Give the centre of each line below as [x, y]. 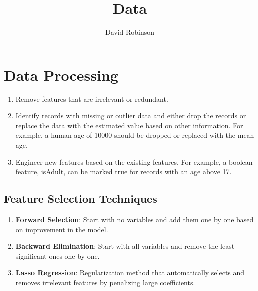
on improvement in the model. [62, 229]
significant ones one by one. [58, 256]
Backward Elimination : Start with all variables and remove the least [125, 246]
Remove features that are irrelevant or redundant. [92, 98]
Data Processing [61, 74]
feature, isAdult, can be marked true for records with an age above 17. [124, 172]
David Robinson [130, 32]
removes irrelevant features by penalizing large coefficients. [105, 282]
